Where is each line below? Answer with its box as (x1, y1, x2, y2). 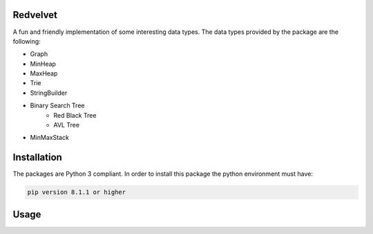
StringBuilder (30, 89, 68, 97)
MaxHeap (30, 69, 58, 78)
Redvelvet (12, 9, 58, 21)
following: (12, 37, 41, 45)
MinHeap (30, 60, 57, 68)
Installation (12, 152, 62, 163)
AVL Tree (53, 121, 79, 129)
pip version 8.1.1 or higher (27, 188, 126, 197)
